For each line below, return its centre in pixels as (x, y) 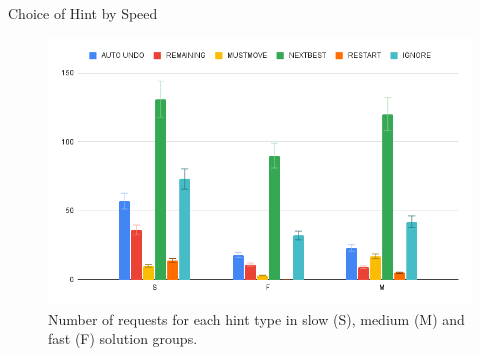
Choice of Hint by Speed (83, 13)
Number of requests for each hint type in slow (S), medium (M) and (256, 318)
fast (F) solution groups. (123, 338)
